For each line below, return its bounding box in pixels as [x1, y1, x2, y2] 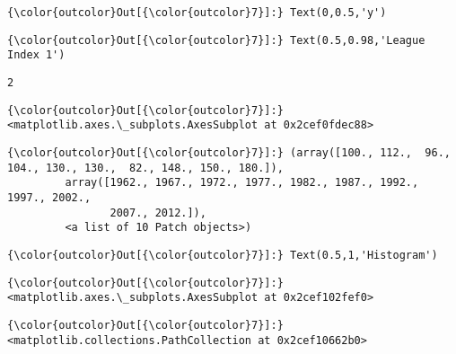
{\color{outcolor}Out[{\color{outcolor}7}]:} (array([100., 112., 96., [7, 146, 451, 159]
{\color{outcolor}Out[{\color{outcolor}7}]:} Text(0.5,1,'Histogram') [7, 248, 438, 261]
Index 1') [7, 49, 66, 62]
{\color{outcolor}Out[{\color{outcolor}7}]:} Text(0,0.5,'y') [7, 6, 387, 19]
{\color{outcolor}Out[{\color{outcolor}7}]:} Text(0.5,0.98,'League [7, 33, 425, 47]
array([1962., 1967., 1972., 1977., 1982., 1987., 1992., [65, 176, 419, 190]
